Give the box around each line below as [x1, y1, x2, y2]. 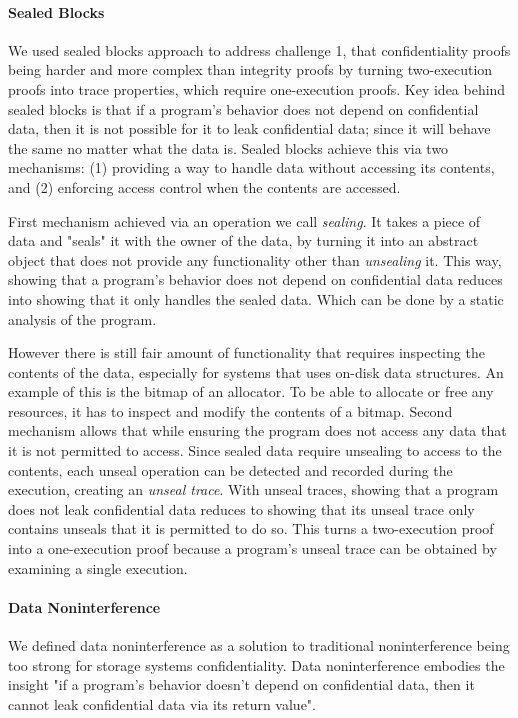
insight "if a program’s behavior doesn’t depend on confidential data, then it [8, 674, 475, 695]
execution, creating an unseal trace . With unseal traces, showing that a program [8, 479, 499, 500]
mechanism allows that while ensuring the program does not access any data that [8, 420, 507, 441]
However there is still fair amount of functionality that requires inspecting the [8, 342, 485, 363]
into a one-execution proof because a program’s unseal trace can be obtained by [8, 538, 497, 559]
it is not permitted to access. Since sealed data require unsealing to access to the [8, 440, 502, 461]
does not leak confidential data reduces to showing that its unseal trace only [8, 498, 475, 519]
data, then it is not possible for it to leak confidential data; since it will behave [8, 118, 491, 139]
